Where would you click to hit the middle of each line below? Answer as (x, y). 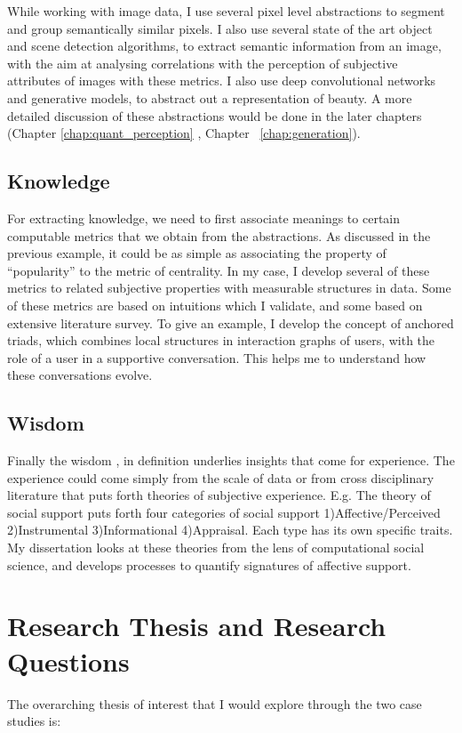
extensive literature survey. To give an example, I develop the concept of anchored (231, 322)
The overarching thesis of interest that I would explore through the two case (215, 703)
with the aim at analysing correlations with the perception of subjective (203, 63)
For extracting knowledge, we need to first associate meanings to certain (204, 217)
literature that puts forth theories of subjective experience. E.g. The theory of (219, 495)
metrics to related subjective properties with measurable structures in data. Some (229, 288)
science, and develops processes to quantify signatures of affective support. (209, 564)
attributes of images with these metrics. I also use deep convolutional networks (222, 81)
